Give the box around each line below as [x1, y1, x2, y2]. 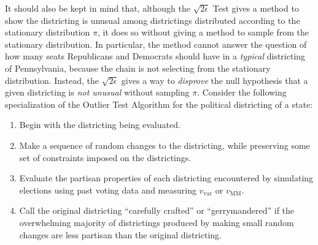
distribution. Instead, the [5, 73, 99, 86]
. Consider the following [197, 86, 287, 99]
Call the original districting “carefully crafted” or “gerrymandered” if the [19, 204, 295, 217]
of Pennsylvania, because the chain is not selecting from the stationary [5, 61, 271, 74]
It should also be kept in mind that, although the [5, 2, 190, 14]
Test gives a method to [212, 2, 299, 14]
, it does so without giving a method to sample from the [97, 26, 309, 39]
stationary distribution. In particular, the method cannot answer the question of [5, 37, 307, 50]
